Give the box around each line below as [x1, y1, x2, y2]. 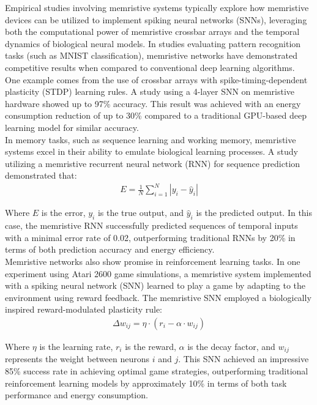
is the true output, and [97, 206, 184, 219]
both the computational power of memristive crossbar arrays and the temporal [5, 25, 300, 38]
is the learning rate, [39, 340, 113, 353]
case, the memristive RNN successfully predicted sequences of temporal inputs [5, 219, 298, 232]
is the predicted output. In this [196, 206, 313, 219]
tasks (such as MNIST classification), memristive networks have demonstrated [5, 49, 297, 62]
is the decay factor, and [187, 340, 275, 353]
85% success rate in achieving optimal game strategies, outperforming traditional [5, 365, 308, 377]
